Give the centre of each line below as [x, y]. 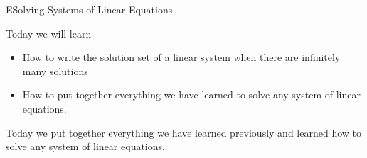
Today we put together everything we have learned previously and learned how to [183, 132]
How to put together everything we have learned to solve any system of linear [191, 95]
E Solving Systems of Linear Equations [89, 9]
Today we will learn [49, 33]
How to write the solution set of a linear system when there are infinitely [181, 57]
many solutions [55, 70]
